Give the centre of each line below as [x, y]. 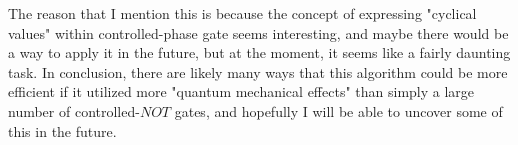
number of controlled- [74, 110]
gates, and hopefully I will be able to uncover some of [338, 110]
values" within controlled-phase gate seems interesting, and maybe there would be [258, 32]
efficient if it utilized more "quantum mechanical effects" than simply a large [241, 91]
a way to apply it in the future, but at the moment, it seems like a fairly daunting [259, 52]
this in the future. [62, 130]
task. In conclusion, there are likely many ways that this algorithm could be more [258, 71]
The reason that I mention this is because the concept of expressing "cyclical [242, 13]
